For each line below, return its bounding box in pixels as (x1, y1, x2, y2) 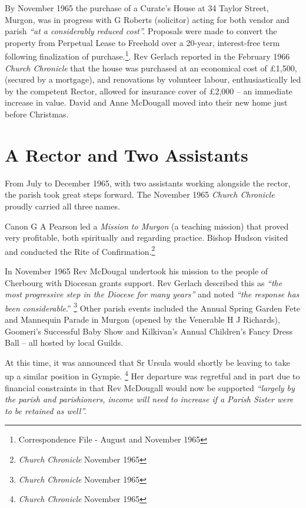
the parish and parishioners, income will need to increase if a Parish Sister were (5, 393, 294, 405)
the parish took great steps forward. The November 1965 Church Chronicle (5, 188, 275, 201)
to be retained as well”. (5, 404, 87, 417)
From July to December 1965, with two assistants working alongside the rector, (5, 176, 291, 189)
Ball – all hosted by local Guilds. (5, 336, 124, 349)
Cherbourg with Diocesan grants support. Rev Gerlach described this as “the (5, 276, 282, 289)
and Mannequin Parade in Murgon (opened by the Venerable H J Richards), (5, 313, 280, 325)
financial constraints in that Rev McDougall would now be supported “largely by (5, 381, 295, 394)
